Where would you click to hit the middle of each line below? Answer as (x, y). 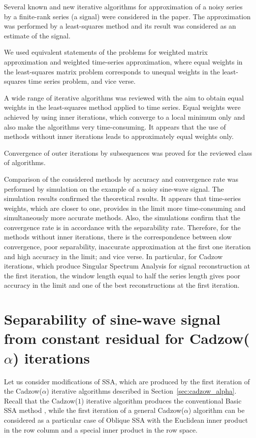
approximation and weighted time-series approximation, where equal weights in (123, 61)
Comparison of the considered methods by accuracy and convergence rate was (121, 179)
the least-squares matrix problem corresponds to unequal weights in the (112, 71)
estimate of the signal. (37, 35)
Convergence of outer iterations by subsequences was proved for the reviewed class (128, 152)
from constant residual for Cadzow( (127, 338)
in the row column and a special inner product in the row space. (101, 429)
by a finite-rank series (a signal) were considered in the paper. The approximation (128, 16)
